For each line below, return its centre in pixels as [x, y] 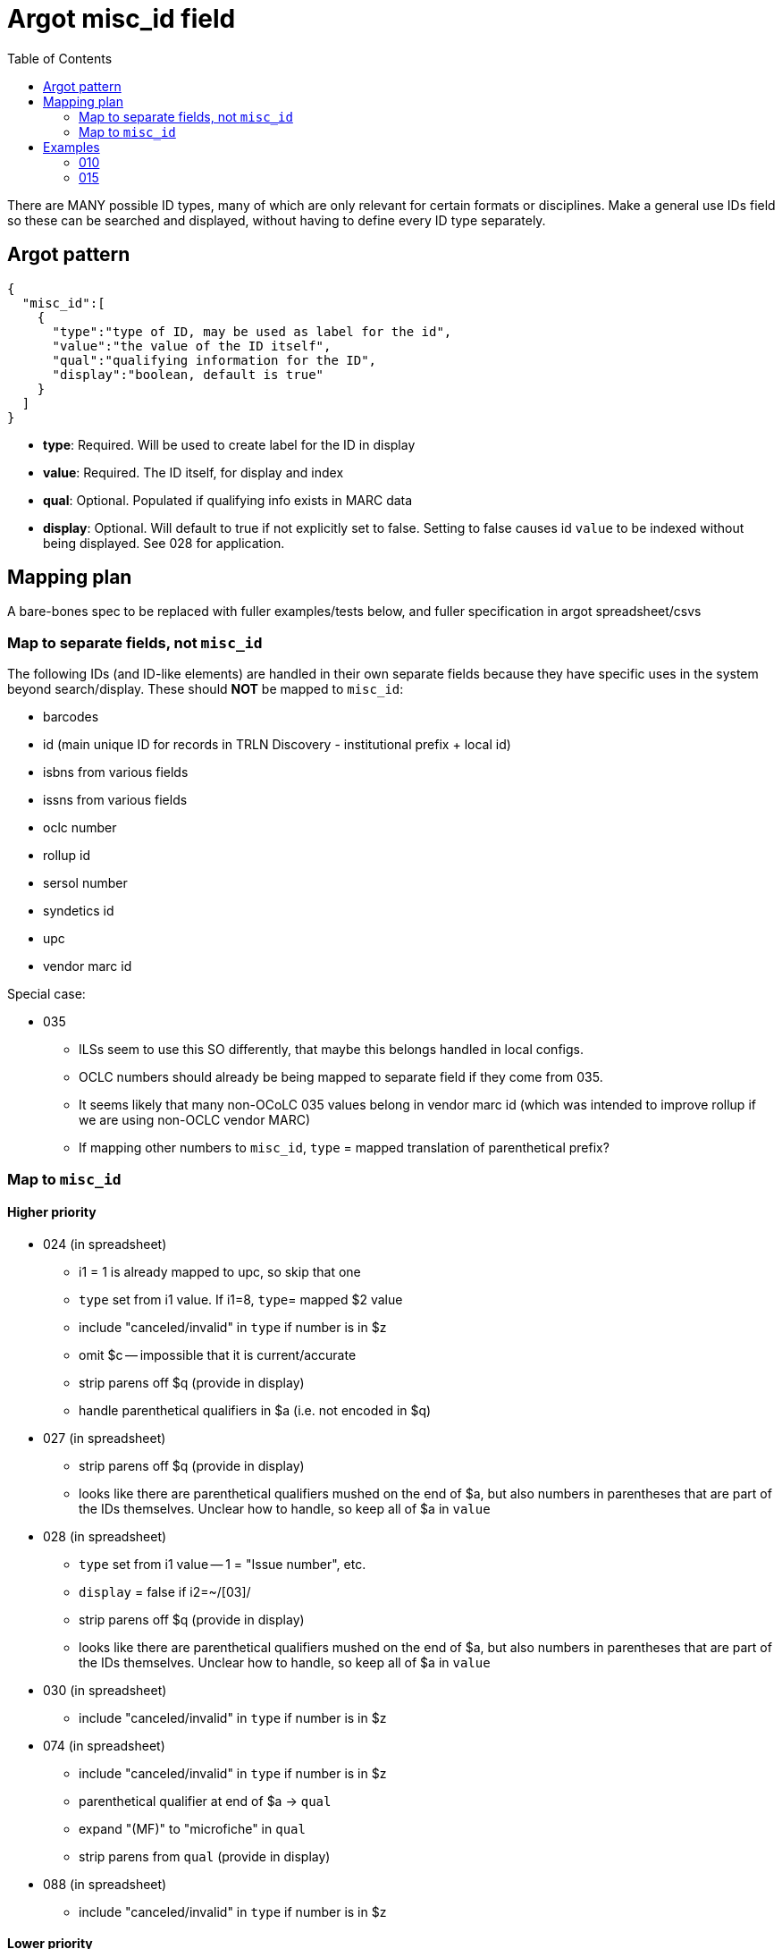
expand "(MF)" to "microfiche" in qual [192, 1828]
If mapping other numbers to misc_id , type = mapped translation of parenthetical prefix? [344, 1148]
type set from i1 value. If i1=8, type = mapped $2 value [241, 1299]
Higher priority [52, 1212]
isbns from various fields [116, 772]
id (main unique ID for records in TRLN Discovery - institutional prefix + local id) [277, 745]
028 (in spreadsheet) [105, 1536]
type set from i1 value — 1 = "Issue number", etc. [223, 1564]
